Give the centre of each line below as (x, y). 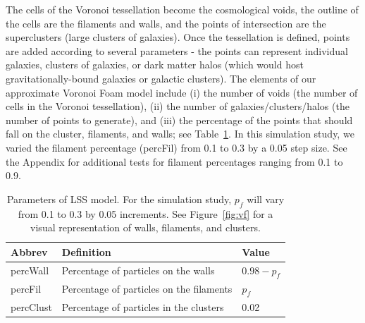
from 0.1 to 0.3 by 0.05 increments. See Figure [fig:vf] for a (146, 213)
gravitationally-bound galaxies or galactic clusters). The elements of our (161, 78)
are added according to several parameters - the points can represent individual (177, 50)
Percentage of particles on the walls (138, 270)
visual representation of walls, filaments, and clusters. (146, 227)
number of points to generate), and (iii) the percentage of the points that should (179, 120)
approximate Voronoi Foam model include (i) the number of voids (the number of (182, 92)
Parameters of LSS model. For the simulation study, (119, 199)
